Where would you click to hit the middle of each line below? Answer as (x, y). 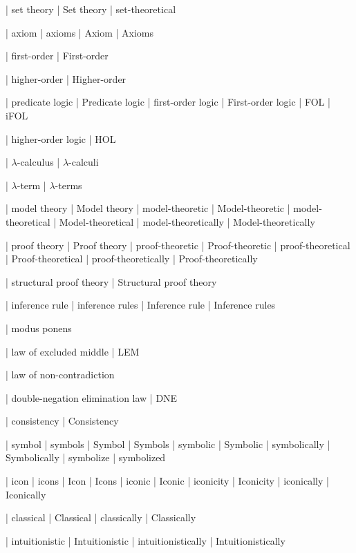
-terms (68, 185)
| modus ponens (39, 328)
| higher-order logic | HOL (61, 138)
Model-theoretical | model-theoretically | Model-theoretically (187, 221)
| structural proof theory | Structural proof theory (111, 281)
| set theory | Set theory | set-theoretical (91, 9)
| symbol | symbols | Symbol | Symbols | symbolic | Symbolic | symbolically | (168, 444)
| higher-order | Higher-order (66, 78)
